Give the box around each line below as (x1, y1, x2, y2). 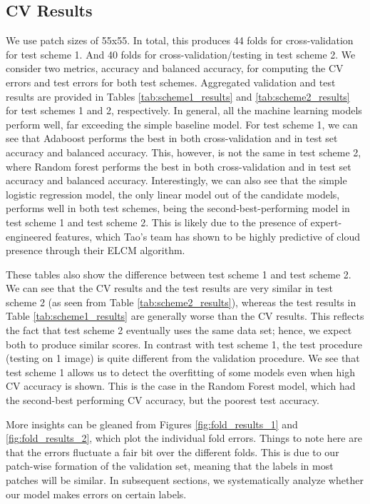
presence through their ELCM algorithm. (6, 243, 185, 258)
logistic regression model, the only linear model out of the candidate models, (6, 186, 340, 201)
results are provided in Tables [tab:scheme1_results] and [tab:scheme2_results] (6, 89, 350, 104)
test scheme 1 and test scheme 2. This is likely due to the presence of (6, 214, 307, 229)
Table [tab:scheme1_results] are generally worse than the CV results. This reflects (6, 308, 364, 323)
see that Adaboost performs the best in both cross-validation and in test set (6, 131, 338, 146)
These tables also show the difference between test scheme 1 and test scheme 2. (6, 266, 351, 281)
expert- (310, 214, 342, 229)
